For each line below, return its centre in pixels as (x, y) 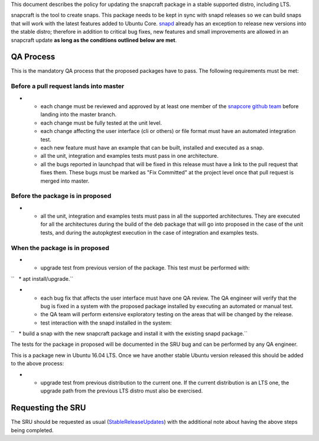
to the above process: (38, 364)
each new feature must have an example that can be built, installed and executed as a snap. (152, 147)
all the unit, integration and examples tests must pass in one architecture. (129, 156)
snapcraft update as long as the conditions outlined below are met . (94, 40)
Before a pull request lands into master (68, 86)
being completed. (32, 430)
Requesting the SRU (48, 408)
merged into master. (65, 181)
